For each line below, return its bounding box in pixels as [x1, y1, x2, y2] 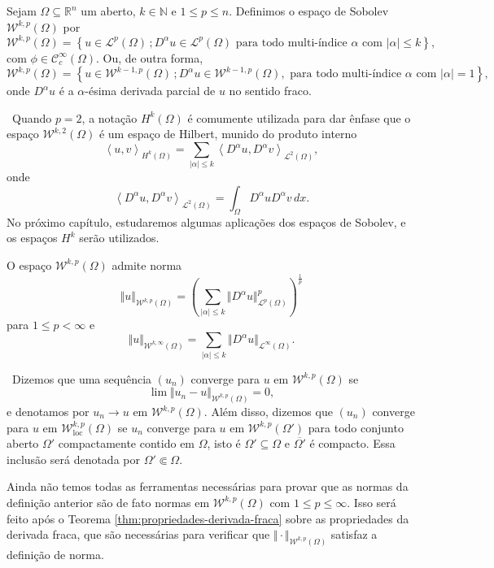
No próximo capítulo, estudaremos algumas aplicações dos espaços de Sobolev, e [7, 213, 406, 230]
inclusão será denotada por [7, 450, 140, 467]
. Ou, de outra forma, [96, 49, 203, 66]
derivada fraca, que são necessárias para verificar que [7, 526, 270, 543]
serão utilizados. [79, 229, 160, 246]
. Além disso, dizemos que [203, 403, 333, 420]
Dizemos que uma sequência [11, 370, 152, 387]
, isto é [207, 435, 241, 452]
